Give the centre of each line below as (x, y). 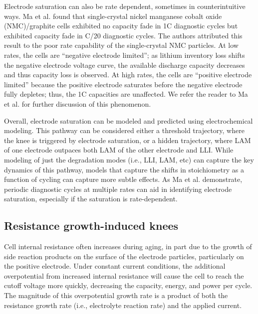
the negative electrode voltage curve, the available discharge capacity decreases (125, 65)
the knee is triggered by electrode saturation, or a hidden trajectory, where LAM (128, 140)
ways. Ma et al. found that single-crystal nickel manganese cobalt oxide (113, 16)
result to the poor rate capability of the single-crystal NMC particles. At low (121, 45)
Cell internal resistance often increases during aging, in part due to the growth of (128, 246)
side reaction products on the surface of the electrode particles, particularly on (124, 256)
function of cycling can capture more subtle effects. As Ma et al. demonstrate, (123, 179)
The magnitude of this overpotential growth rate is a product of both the (116, 295)
